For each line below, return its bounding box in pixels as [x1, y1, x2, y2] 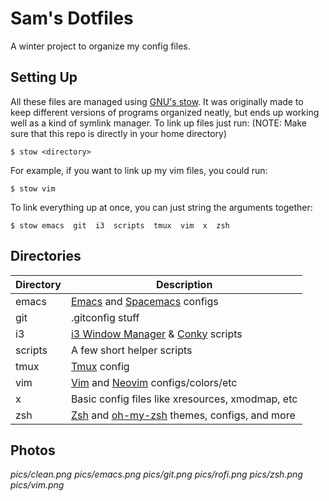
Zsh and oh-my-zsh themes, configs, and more [70, 408, 296, 422]
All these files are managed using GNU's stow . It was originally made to [10, 95, 304, 107]
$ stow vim [10, 183, 56, 194]
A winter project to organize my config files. [10, 40, 191, 52]
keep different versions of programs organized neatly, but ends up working [10, 106, 320, 118]
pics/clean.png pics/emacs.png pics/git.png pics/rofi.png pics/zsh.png [10, 468, 303, 481]
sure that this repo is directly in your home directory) [10, 127, 228, 139]
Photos [10, 442, 56, 459]
